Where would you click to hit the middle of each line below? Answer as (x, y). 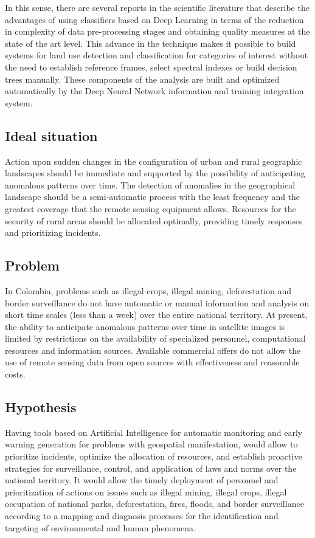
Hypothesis (41, 407)
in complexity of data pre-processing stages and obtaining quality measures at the (157, 31)
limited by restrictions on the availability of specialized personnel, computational (155, 338)
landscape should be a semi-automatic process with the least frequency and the (153, 197)
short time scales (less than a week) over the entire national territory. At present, (156, 315)
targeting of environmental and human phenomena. (100, 527)
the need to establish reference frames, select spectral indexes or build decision (151, 67)
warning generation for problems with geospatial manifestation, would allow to (151, 444)
